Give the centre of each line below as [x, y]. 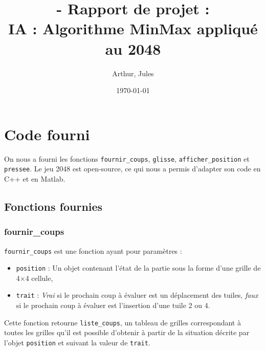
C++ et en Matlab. [35, 178]
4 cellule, [39, 278]
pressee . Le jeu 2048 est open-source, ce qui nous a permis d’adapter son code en [132, 169]
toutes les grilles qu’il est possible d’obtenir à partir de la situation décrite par [127, 332]
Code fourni [47, 134]
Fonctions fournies [53, 206]
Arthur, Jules [133, 73]
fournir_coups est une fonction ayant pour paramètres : [93, 250]
